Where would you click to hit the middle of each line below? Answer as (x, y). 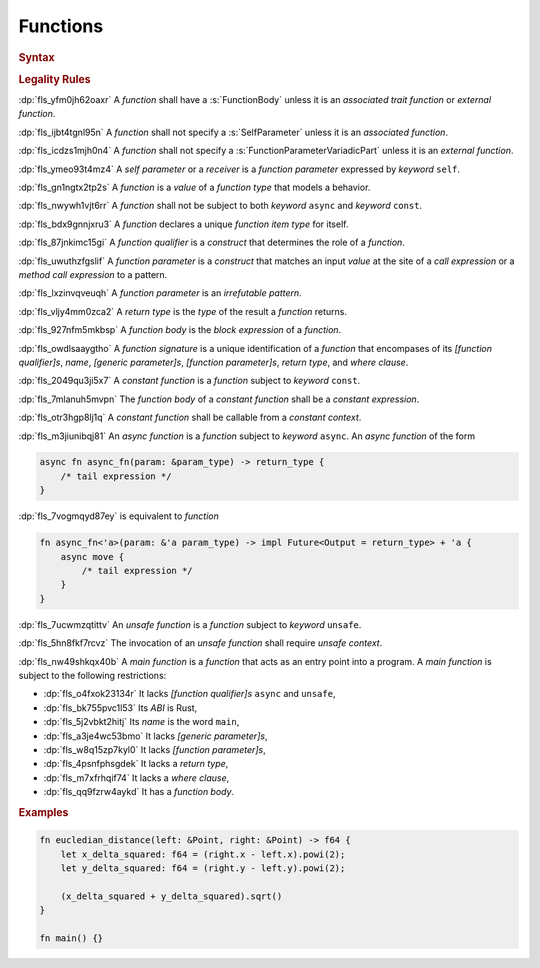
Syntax (36, 57)
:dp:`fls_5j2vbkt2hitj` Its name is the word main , (141, 722)
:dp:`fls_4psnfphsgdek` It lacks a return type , (136, 764)
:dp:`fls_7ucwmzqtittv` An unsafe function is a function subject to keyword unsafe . (190, 624)
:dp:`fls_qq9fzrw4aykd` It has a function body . (139, 792)
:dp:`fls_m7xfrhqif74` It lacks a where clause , (136, 777)
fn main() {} (71, 938)
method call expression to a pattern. (93, 274)
